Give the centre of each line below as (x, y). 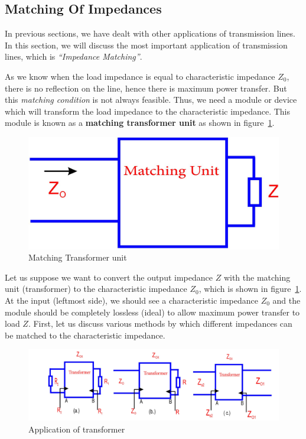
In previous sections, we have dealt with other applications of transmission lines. (150, 33)
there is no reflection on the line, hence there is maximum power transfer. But (146, 88)
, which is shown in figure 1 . (250, 289)
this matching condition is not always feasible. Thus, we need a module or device (151, 100)
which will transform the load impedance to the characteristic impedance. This (147, 111)
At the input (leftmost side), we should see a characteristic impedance (131, 300)
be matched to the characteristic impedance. (85, 335)
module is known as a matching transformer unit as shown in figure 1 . (140, 123)
